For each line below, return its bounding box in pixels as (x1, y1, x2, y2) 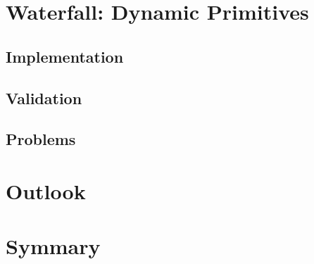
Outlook (6, 176, 86, 205)
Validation (6, 87, 82, 108)
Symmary (6, 232, 101, 260)
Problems (6, 128, 76, 150)
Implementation (6, 45, 124, 67)
